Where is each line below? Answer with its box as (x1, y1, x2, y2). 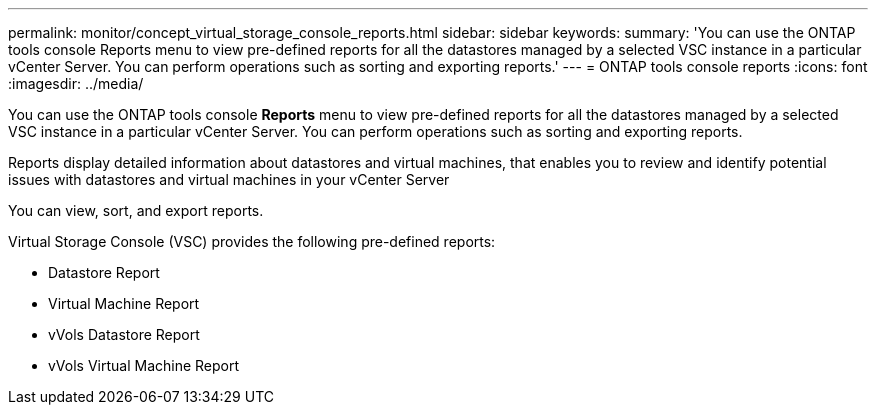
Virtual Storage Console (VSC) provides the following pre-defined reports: (8, 233, 496, 250)
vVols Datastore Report (48, 326, 200, 343)
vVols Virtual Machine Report (48, 357, 240, 374)
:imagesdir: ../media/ (8, 75, 144, 92)
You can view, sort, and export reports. (8, 202, 264, 219)
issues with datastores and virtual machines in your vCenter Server (8, 171, 450, 188)
